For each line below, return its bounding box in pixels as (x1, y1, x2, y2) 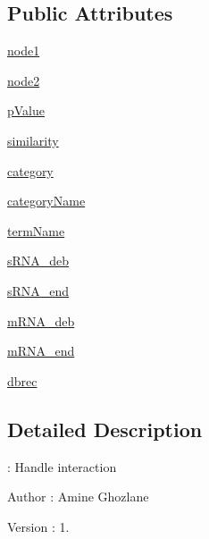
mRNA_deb (7, 311, 75, 330)
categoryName (7, 191, 86, 210)
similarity (7, 131, 59, 149)
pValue (7, 101, 46, 120)
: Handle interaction (7, 457, 117, 476)
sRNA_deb (7, 251, 70, 270)
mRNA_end (7, 341, 75, 360)
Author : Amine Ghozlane (7, 487, 149, 506)
